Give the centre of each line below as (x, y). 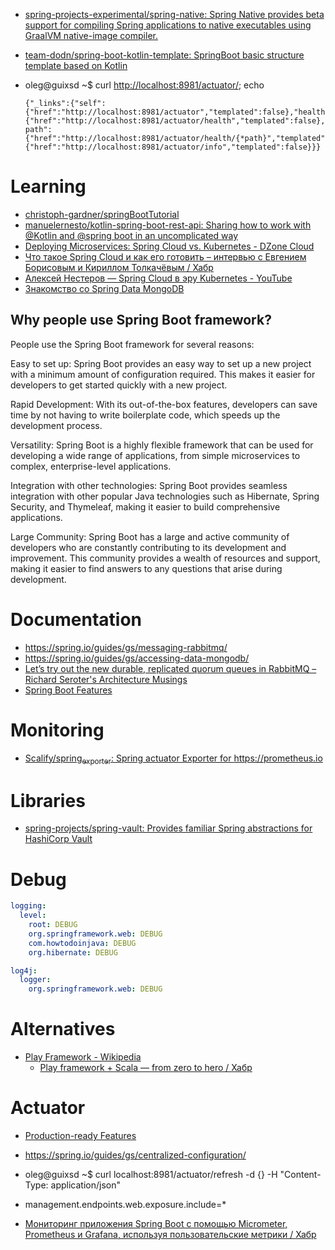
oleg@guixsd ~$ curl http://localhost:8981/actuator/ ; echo (144, 85)
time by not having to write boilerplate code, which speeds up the (145, 415)
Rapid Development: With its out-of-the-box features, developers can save (164, 404)
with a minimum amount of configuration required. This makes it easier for (163, 374)
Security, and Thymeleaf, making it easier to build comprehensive (145, 506)
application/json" (85, 1185)
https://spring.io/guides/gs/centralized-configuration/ (135, 1155)
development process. (56, 425)
